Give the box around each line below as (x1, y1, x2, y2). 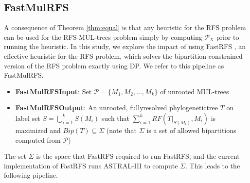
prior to (216, 32, 239, 42)
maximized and (15, 125, 61, 135)
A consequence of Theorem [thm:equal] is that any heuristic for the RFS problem (4, 22, 246, 33)
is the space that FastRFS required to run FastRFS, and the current (36, 151, 240, 161)
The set (4, 151, 26, 161)
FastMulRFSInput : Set (15, 86, 92, 96)
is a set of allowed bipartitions (146, 125, 236, 135)
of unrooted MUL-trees (160, 86, 229, 96)
